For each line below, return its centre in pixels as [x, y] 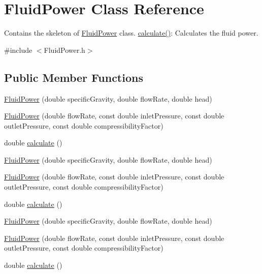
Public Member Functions [74, 77]
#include [18, 50]
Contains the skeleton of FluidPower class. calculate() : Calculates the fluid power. [131, 33]
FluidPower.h [64, 50]
